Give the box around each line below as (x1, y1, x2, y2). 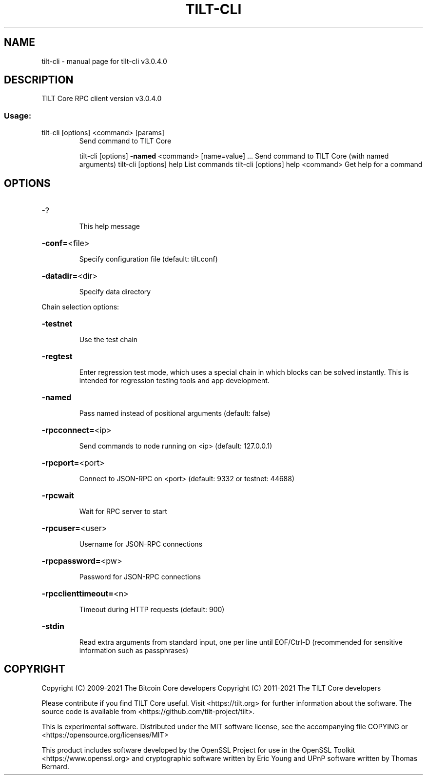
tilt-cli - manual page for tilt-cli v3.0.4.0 (41, 57, 167, 65)
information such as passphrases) (79, 646, 189, 655)
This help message (79, 222, 140, 231)
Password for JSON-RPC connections (79, 573, 201, 581)
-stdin (41, 621, 64, 632)
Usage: (4, 110, 32, 121)
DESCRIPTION (4, 74, 74, 86)
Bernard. (41, 762, 69, 771)
